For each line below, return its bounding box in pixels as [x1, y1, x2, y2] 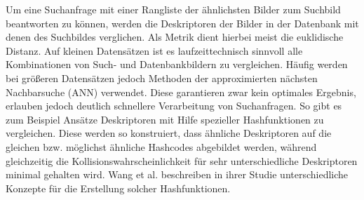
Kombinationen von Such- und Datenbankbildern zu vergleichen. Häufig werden [6, 57, 348, 72]
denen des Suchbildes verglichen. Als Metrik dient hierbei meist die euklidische [6, 29, 344, 44]
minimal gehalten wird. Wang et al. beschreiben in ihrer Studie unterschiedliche [6, 167, 349, 182]
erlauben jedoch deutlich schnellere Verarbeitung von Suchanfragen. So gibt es [6, 98, 342, 113]
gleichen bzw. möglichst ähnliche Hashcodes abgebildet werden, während [6, 139, 317, 154]
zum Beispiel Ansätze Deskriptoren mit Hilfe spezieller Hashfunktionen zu [6, 112, 324, 126]
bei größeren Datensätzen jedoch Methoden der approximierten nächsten [6, 70, 318, 85]
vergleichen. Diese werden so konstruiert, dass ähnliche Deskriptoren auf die [6, 126, 332, 140]
